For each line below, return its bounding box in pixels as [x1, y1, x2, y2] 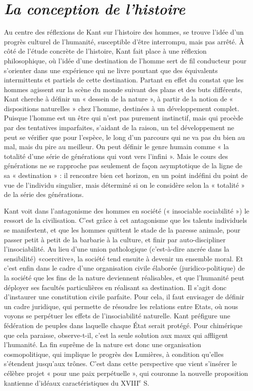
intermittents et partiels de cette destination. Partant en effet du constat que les [4, 75, 244, 85]
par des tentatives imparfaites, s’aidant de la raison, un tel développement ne [4, 122, 234, 133]
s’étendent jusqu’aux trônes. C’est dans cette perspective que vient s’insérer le [4, 358, 237, 369]
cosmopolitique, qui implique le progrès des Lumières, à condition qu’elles [4, 349, 224, 359]
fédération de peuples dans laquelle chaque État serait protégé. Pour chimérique [4, 320, 243, 330]
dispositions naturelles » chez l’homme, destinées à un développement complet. [4, 103, 239, 113]
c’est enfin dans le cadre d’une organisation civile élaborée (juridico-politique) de [4, 263, 245, 273]
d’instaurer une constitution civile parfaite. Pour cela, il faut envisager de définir [4, 292, 245, 302]
